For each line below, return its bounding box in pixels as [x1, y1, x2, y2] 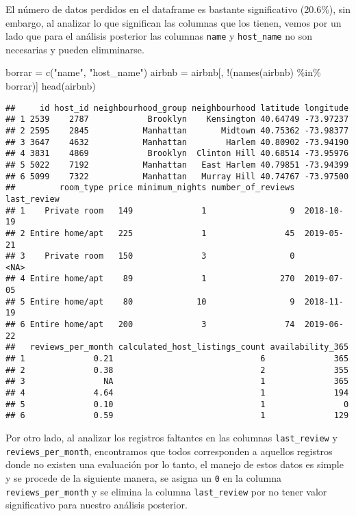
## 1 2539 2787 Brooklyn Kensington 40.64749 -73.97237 [5, 114, 349, 125]
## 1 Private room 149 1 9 [5, 205, 295, 216]
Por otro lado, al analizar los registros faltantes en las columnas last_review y [5, 430, 338, 444]
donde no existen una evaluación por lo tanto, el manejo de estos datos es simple [5, 457, 344, 472]
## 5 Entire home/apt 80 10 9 [5, 296, 295, 307]
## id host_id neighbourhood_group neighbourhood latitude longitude [5, 103, 349, 113]
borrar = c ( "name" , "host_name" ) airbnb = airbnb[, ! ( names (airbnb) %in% [5, 65, 321, 79]
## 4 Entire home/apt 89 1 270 [5, 274, 295, 284]
